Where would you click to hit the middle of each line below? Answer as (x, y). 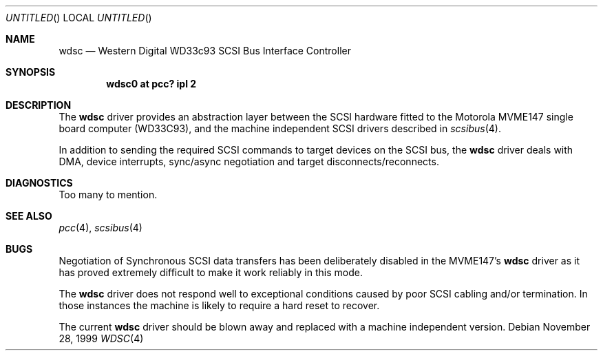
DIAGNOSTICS (39, 183)
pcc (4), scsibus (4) (100, 228)
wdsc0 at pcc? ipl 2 (151, 84)
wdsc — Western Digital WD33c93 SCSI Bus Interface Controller (205, 51)
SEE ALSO (29, 216)
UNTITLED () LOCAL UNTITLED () (79, 18)
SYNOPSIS (31, 72)
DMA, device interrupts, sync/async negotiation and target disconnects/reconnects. (249, 161)
